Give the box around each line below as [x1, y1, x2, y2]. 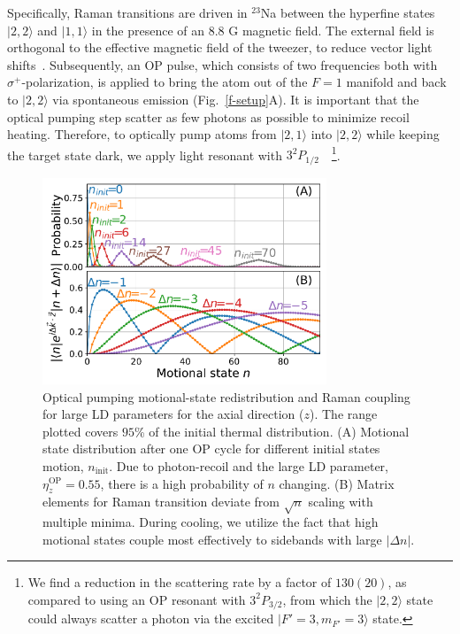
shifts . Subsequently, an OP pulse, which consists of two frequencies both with [7, 55, 438, 73]
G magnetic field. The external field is [228, 20, 434, 39]
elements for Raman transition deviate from [42, 492, 280, 511]
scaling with [308, 492, 373, 511]
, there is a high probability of [100, 474, 264, 492]
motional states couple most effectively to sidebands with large [42, 530, 382, 548]
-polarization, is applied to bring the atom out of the [21, 73, 308, 91]
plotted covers [42, 421, 119, 440]
